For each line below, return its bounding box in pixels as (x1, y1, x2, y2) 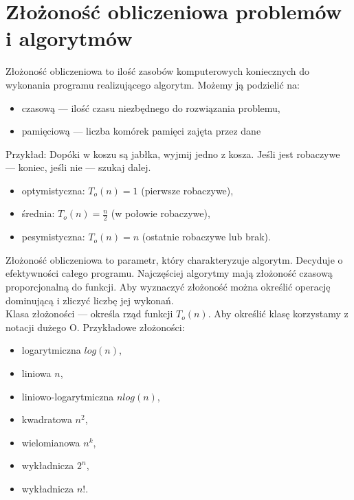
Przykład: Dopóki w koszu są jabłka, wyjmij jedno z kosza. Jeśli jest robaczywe (5, 146, 340, 161)
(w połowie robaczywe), (111, 206, 210, 220)
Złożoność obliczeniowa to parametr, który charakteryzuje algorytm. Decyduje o (5, 252, 343, 266)
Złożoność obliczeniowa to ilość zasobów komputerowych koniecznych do (5, 64, 310, 78)
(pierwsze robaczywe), (141, 183, 234, 197)
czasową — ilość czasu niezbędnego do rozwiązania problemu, (21, 100, 280, 115)
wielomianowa (21, 435, 80, 449)
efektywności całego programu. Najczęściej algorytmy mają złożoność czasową (5, 266, 333, 280)
